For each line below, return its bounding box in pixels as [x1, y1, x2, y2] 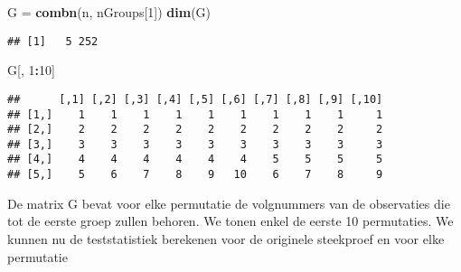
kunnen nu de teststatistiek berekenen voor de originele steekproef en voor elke [7, 229, 445, 248]
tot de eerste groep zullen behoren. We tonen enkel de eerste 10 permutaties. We [7, 211, 454, 230]
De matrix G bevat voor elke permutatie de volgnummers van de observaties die [7, 193, 450, 212]
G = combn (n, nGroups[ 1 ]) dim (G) [7, 3, 212, 21]
